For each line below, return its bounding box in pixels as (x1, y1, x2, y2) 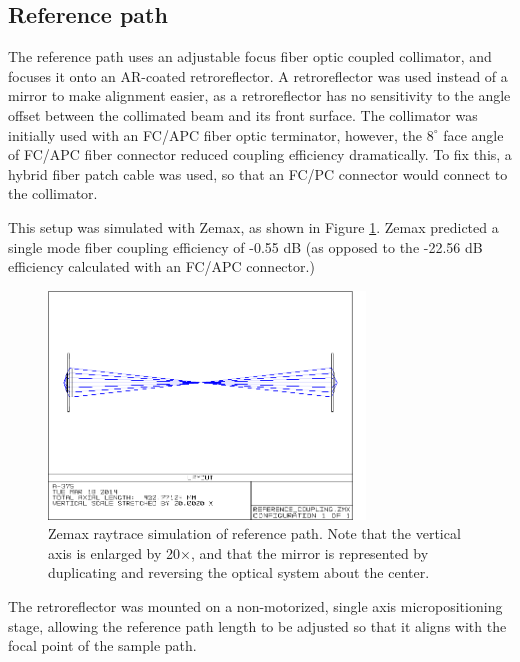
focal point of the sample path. (8, 635, 197, 656)
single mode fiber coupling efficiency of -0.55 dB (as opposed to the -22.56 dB (8, 236, 483, 257)
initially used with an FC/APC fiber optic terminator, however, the (8, 124, 423, 145)
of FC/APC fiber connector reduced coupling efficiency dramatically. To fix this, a (8, 144, 512, 165)
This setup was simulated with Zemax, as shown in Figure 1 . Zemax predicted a (8, 216, 499, 237)
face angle (443, 124, 504, 145)
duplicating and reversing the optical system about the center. (48, 562, 430, 583)
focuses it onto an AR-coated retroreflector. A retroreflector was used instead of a (8, 65, 508, 86)
